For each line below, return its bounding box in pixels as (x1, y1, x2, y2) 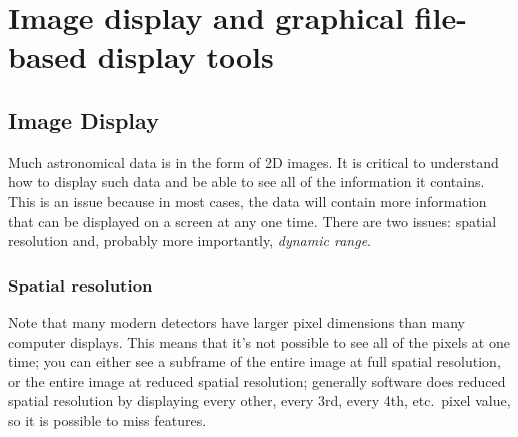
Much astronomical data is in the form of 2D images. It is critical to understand (8, 151, 499, 172)
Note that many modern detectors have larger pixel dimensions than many (8, 311, 465, 332)
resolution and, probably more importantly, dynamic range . (8, 230, 371, 251)
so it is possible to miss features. (8, 409, 207, 430)
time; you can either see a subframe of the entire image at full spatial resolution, (8, 351, 501, 372)
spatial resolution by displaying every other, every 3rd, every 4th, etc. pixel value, (8, 390, 511, 411)
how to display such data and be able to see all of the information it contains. (8, 171, 485, 192)
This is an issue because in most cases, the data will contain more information (8, 190, 487, 211)
